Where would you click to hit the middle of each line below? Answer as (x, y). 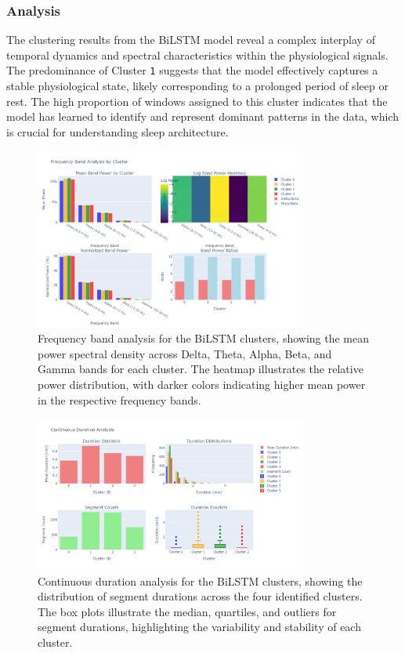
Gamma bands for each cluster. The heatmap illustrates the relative (201, 369)
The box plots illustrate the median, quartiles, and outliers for (187, 611)
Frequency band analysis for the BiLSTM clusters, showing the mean (204, 338)
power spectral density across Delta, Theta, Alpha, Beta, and (185, 353)
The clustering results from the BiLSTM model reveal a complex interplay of (191, 40)
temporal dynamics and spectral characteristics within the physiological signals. (197, 54)
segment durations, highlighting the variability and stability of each (199, 627)
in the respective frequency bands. (119, 399)
